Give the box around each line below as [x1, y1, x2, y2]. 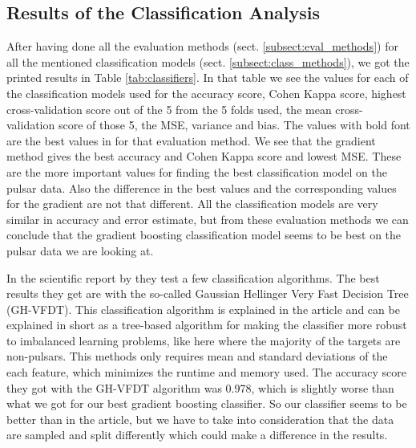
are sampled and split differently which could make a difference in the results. [6, 426, 388, 443]
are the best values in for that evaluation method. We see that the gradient [6, 132, 376, 149]
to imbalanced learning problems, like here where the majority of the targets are [6, 332, 401, 348]
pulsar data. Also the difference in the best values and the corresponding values [6, 179, 397, 196]
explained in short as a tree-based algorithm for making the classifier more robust [6, 316, 407, 333]
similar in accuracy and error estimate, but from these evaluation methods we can [6, 210, 409, 227]
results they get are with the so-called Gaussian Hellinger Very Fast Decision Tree [6, 285, 409, 302]
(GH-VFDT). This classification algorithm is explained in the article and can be [6, 300, 400, 317]
